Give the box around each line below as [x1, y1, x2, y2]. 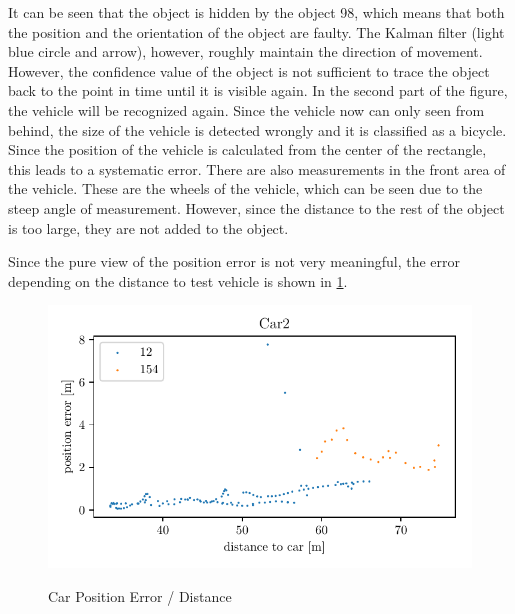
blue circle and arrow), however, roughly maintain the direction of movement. [8, 41, 483, 62]
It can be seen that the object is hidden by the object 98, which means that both [8, 2, 505, 22]
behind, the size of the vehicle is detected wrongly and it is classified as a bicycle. [8, 119, 507, 140]
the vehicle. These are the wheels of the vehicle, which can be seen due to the [8, 178, 483, 199]
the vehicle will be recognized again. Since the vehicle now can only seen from [8, 99, 485, 120]
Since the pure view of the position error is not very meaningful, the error [8, 251, 460, 272]
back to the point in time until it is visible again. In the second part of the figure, [8, 80, 508, 101]
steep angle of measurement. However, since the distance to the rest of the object [8, 197, 505, 218]
